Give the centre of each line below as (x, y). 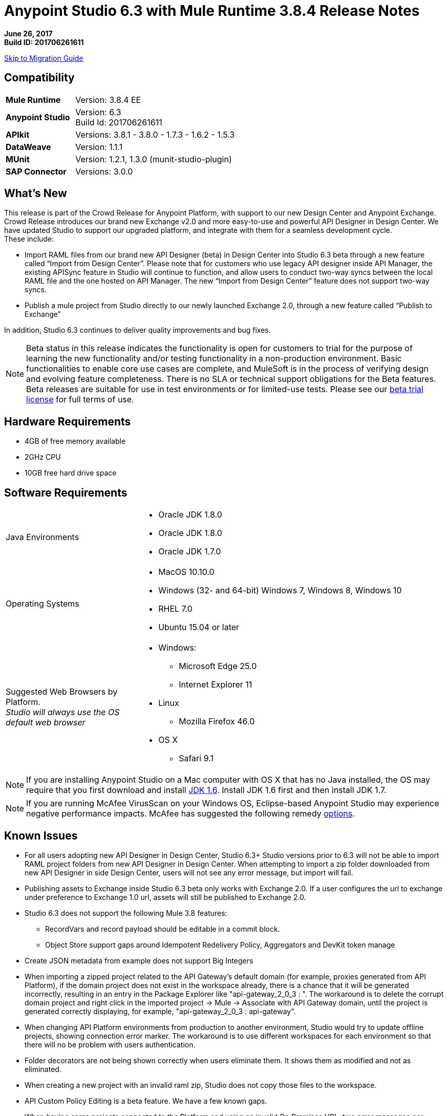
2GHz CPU (43, 457)
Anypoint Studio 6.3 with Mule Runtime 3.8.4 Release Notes (212, 11)
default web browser (46, 723)
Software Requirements (66, 492)
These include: (29, 239)
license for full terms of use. (80, 400)
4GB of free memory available (75, 441)
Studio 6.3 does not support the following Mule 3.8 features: (126, 913)
